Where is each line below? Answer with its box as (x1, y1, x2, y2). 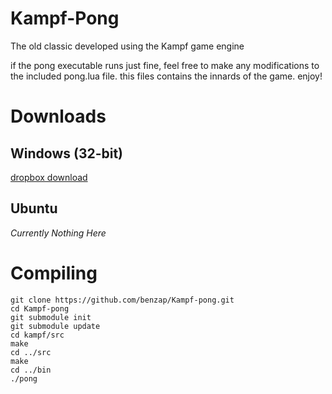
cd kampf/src (10, 330, 65, 340)
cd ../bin (10, 365, 52, 375)
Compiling (10, 262, 98, 284)
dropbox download (10, 171, 88, 183)
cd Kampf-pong (10, 303, 70, 314)
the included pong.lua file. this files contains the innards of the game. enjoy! (10, 70, 323, 82)
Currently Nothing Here (10, 227, 107, 239)
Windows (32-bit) (10, 145, 124, 162)
